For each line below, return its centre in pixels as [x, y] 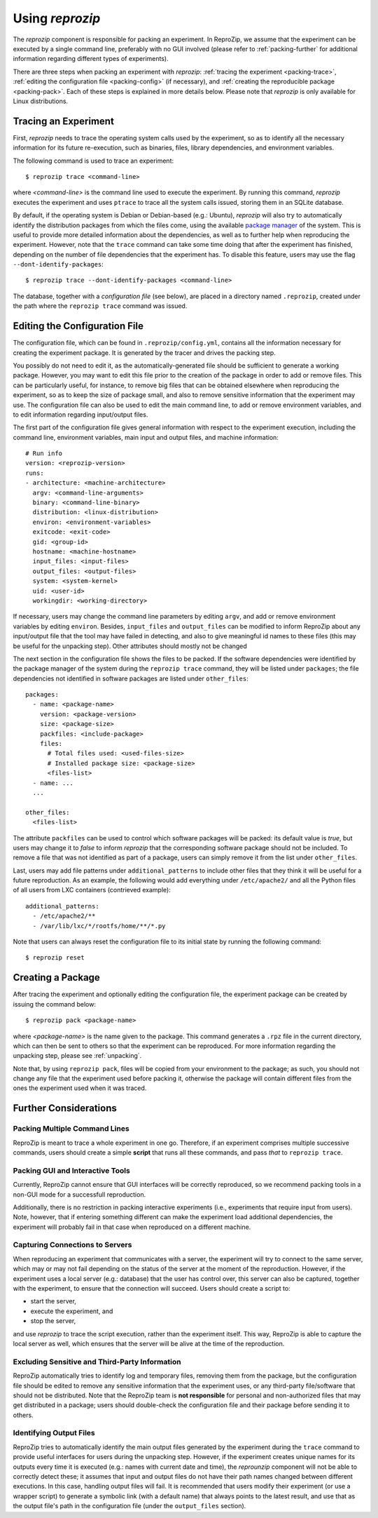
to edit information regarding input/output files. [80, 415]
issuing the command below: [54, 1004]
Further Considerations [65, 1108]
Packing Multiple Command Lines [71, 1129]
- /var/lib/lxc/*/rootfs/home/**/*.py [99, 926]
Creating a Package [57, 978]
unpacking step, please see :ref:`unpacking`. [77, 1056]
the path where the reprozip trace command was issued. [100, 306]
